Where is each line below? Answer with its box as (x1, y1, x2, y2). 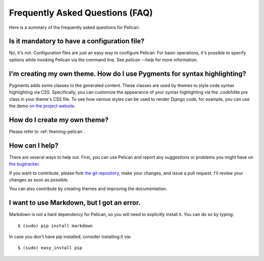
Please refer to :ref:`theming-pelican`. (9, 129, 85, 134)
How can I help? (9, 141, 59, 150)
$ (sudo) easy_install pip (18, 245, 83, 251)
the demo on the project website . (9, 103, 76, 109)
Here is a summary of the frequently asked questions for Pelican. (9, 24, 140, 30)
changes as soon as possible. (9, 176, 69, 183)
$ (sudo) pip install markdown (18, 223, 93, 228)
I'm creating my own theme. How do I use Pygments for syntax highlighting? (9, 69, 246, 78)
